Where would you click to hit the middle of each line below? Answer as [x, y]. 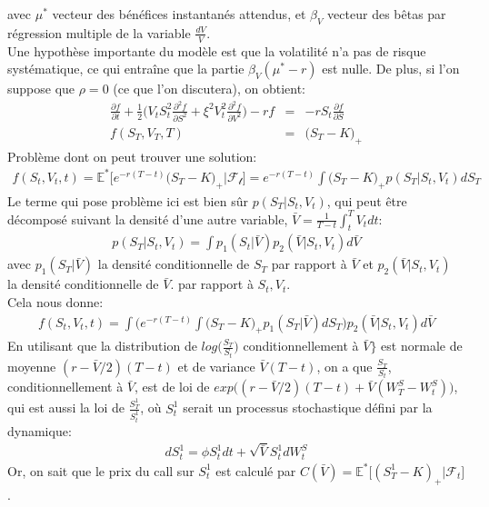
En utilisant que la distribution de [102, 346]
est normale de [422, 346]
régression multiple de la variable [99, 32]
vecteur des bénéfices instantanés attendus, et [179, 14]
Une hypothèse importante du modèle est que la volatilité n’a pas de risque [217, 50]
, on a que [344, 366]
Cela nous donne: [55, 302]
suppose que [41, 89]
